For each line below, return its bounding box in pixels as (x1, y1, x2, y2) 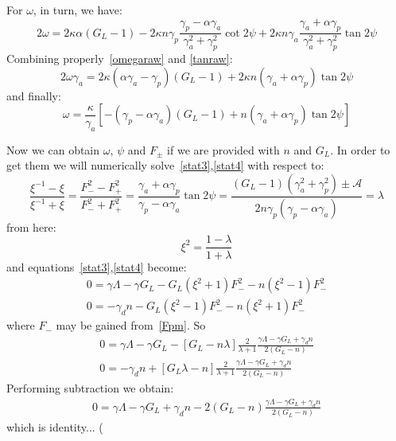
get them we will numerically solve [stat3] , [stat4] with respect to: (6, 157, 324, 174)
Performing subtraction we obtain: (6, 379, 174, 396)
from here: (6, 218, 56, 235)
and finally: (6, 87, 61, 103)
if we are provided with (167, 141, 280, 158)
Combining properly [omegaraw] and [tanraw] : (6, 50, 233, 67)
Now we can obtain (6, 141, 100, 158)
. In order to (330, 141, 390, 158)
